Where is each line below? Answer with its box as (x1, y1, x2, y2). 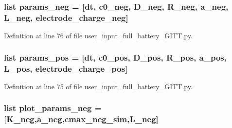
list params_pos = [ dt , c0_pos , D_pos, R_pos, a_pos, (4, 51, 227, 63)
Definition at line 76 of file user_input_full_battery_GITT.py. (4, 31, 193, 41)
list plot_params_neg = (4, 102, 102, 114)
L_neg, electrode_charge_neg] (4, 11, 128, 23)
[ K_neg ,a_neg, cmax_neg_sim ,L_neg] (4, 113, 159, 125)
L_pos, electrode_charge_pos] (4, 62, 128, 74)
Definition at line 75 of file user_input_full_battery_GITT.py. (4, 81, 193, 91)
